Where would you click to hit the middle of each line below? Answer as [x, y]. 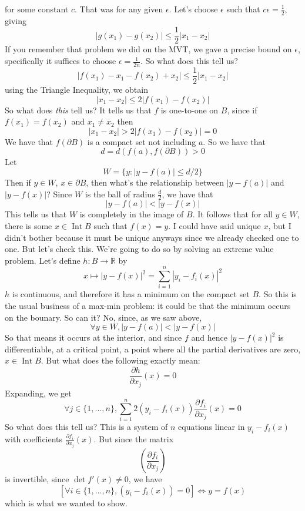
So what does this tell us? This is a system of [86, 427]
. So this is [278, 294]
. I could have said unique [214, 225]
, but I [280, 225]
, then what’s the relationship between [155, 182]
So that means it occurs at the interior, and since [93, 337]
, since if [242, 110]
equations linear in [212, 427]
